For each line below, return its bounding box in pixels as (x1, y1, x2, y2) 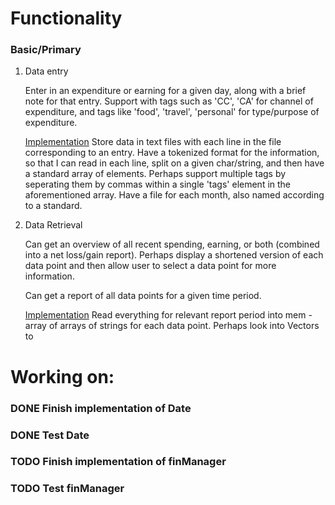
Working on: (10, 365, 115, 388)
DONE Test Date (10, 428, 90, 442)
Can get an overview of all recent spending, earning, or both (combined (24, 238, 320, 251)
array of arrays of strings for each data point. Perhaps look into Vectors (24, 320, 320, 332)
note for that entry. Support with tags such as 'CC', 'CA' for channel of (24, 95, 314, 107)
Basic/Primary (10, 43, 82, 57)
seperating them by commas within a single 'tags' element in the (24, 178, 292, 191)
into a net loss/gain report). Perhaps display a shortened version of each (24, 249, 324, 261)
